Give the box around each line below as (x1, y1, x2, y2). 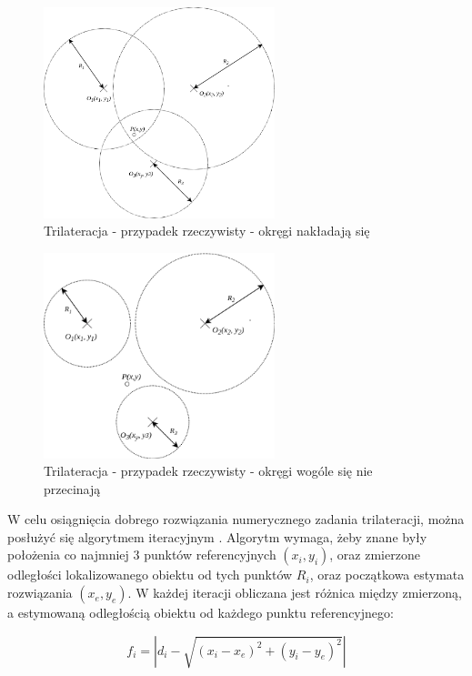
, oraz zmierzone (329, 545, 420, 564)
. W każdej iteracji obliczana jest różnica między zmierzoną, (127, 583, 462, 602)
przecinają (44, 479, 101, 498)
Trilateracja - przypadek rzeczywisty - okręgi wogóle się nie (44, 461, 373, 480)
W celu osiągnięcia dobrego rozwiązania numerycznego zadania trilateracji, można (7, 510, 465, 529)
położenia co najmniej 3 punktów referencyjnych (7, 545, 276, 564)
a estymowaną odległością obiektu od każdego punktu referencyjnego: (7, 603, 394, 622)
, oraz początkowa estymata (309, 565, 465, 584)
